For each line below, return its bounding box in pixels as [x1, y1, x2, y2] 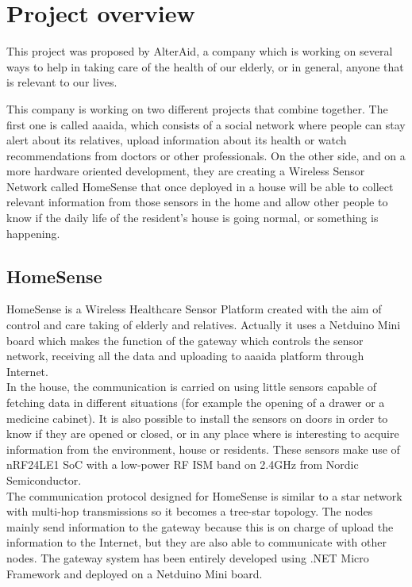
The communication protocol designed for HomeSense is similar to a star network [6, 487, 402, 504]
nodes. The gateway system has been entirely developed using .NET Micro [6, 549, 369, 566]
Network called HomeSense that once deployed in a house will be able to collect [6, 178, 394, 194]
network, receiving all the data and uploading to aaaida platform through [6, 347, 364, 364]
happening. [6, 224, 60, 241]
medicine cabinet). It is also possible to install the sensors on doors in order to [6, 409, 388, 426]
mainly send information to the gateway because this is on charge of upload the [6, 518, 394, 535]
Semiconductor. [6, 471, 82, 488]
